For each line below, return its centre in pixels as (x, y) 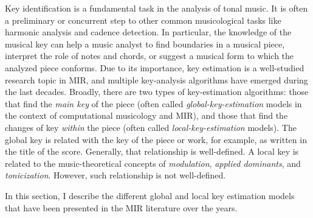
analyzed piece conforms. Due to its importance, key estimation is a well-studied (155, 67)
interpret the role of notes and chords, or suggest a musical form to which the (150, 56)
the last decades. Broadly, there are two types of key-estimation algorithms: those (157, 92)
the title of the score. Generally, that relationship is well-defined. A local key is (152, 151)
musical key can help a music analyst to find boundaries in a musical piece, (145, 44)
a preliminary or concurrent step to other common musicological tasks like (143, 20)
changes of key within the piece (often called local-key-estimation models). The (151, 127)
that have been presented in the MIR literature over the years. (121, 207)
